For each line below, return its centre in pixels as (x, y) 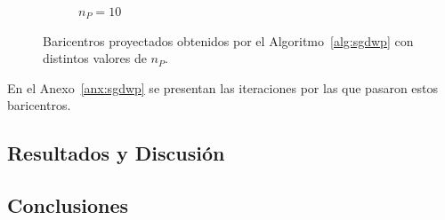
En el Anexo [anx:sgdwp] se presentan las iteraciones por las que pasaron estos (223, 87)
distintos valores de (95, 58)
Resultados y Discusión (116, 153)
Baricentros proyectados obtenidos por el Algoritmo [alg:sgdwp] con (228, 40)
